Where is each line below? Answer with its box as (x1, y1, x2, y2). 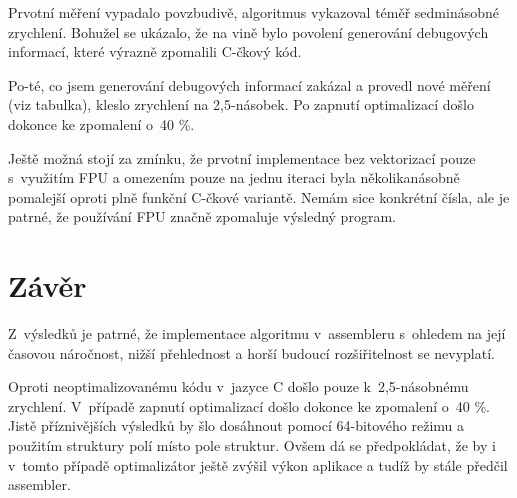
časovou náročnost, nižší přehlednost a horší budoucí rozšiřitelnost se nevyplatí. (8, 342, 495, 363)
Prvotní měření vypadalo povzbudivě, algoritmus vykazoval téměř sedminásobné (8, 2, 499, 22)
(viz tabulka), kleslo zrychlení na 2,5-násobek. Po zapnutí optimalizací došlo (8, 94, 474, 115)
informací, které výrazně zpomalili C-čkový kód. (8, 41, 302, 62)
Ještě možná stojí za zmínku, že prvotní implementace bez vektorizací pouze (8, 147, 476, 168)
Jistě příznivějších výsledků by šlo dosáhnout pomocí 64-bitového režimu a (8, 415, 465, 436)
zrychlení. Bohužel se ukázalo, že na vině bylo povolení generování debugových (8, 21, 489, 42)
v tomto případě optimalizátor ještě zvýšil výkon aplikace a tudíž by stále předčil (8, 454, 508, 475)
